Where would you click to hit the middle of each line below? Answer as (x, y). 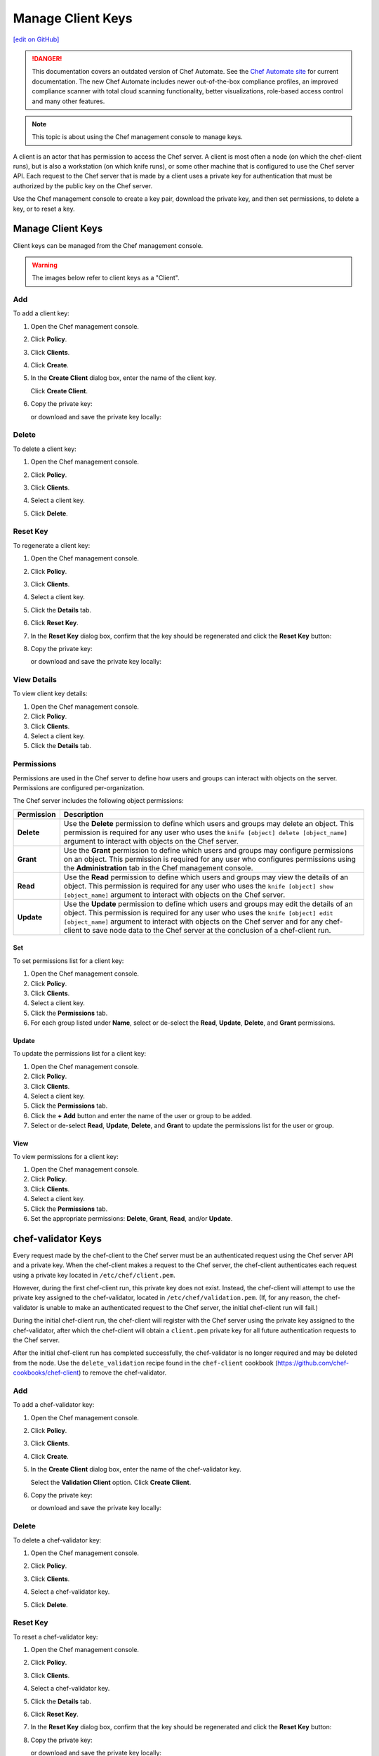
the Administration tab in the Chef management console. (158, 867)
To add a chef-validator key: (54, 1405)
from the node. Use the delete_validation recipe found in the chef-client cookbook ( (145, 1363)
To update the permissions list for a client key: (80, 1054)
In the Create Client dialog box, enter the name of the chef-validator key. (136, 1469)
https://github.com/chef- (313, 1363)
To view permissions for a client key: (66, 1156)
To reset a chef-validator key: (55, 1637)
